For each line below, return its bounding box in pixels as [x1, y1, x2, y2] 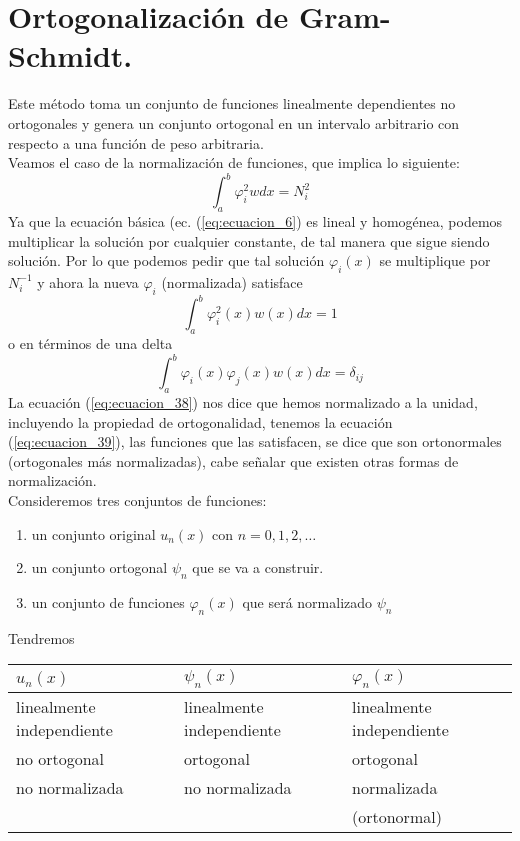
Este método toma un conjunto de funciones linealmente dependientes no [8, 93, 456, 114]
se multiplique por [379, 250, 491, 271]
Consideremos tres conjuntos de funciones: [8, 489, 267, 510]
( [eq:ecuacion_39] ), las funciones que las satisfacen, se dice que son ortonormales [8, 431, 502, 452]
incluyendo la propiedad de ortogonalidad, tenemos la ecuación [8, 411, 393, 432]
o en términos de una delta [8, 333, 173, 354]
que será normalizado [242, 591, 373, 612]
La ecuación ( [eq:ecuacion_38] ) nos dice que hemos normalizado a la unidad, [8, 391, 478, 412]
